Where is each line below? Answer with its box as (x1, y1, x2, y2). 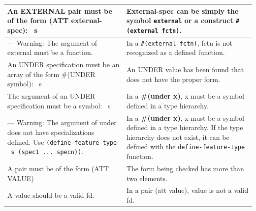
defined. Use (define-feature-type (7, 136, 117, 147)
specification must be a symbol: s (7, 100, 111, 110)
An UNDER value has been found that (126, 64, 244, 74)
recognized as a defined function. (126, 47, 225, 57)
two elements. (126, 173, 167, 183)
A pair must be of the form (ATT (7, 163, 109, 173)
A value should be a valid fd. (7, 190, 95, 200)
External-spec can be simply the (126, 5, 239, 16)
